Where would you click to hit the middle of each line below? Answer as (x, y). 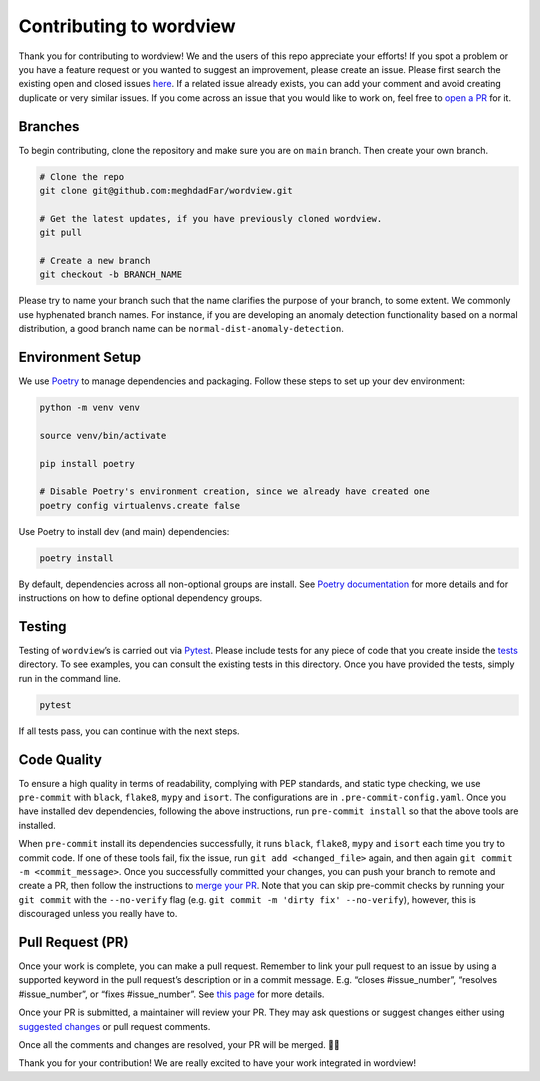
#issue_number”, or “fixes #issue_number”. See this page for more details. (171, 994)
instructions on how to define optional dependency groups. (140, 598)
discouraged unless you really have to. (98, 914)
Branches (49, 126)
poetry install (76, 558)
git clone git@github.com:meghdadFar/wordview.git (166, 190)
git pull (61, 233)
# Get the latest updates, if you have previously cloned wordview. (211, 218)
